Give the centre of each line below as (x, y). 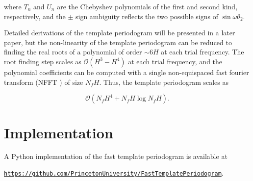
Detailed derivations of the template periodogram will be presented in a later (120, 33)
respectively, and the (35, 16)
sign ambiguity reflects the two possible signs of (147, 16)
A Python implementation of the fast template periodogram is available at (116, 156)
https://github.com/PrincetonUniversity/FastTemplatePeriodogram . (114, 172)
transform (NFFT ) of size (44, 82)
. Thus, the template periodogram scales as (164, 82)
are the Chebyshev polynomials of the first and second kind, (147, 6)
